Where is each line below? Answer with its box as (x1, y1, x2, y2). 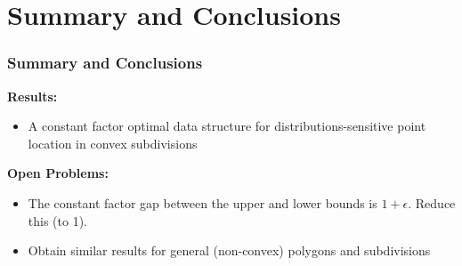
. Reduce (408, 193, 456, 212)
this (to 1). (28, 211, 87, 230)
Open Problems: (7, 164, 109, 182)
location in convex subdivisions (28, 133, 198, 152)
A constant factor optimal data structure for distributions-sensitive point (28, 117, 426, 135)
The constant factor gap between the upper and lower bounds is (28, 193, 377, 212)
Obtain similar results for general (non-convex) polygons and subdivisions (28, 241, 431, 260)
